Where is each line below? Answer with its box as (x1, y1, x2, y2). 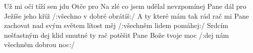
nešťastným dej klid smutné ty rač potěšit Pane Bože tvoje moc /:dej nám (4, 29, 229, 40)
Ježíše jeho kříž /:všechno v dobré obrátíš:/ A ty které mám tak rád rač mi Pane (4, 10, 250, 21)
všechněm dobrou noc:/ (4, 39, 75, 50)
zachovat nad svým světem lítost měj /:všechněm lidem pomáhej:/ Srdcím (4, 20, 228, 30)
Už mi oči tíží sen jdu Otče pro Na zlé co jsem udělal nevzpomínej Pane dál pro (4, 1, 247, 11)
